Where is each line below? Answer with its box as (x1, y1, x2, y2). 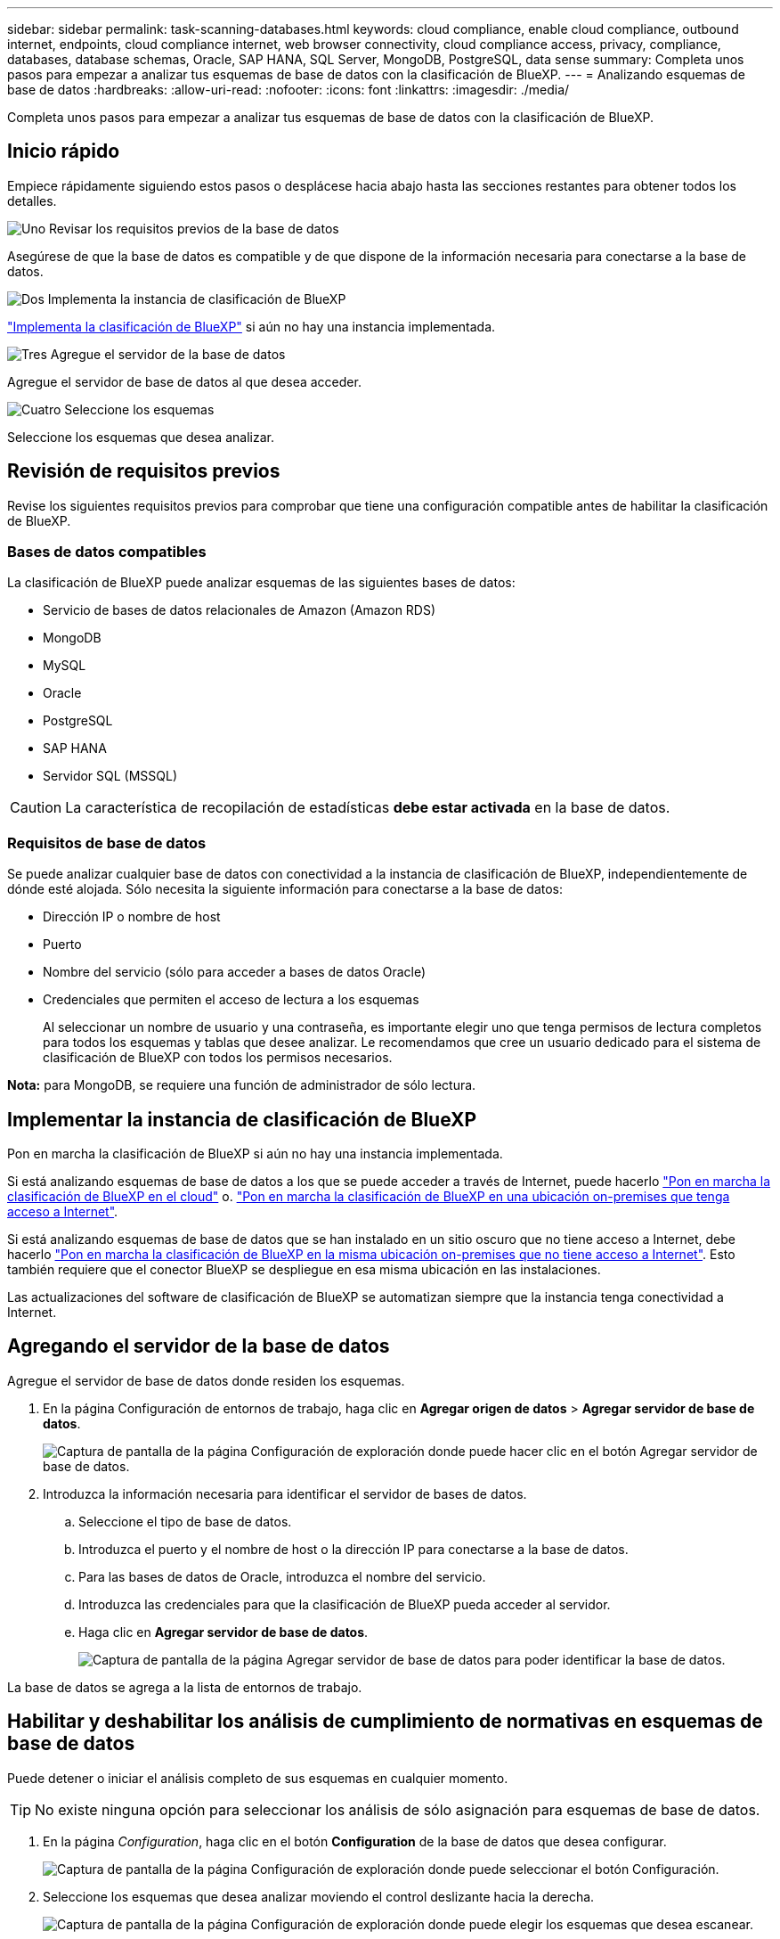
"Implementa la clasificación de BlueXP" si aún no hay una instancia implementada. (7, 318, 496, 334)
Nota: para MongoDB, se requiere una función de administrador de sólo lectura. (7, 1077, 476, 1093)
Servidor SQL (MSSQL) (43, 768, 178, 784)
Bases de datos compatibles (7, 543, 207, 561)
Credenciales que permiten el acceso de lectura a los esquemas (43, 992, 419, 1008)
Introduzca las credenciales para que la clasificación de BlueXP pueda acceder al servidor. (78, 1596, 611, 1612)
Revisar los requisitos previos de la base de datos (49, 220, 339, 236)
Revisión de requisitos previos (7, 460, 280, 483)
